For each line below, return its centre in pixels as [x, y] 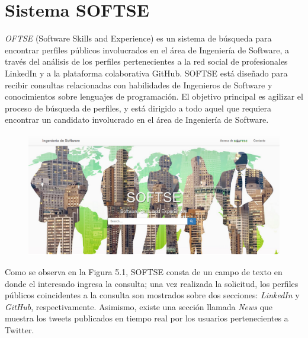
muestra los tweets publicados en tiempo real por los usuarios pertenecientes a [147, 318]
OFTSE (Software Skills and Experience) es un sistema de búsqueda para [138, 38]
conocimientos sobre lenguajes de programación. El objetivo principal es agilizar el [154, 96]
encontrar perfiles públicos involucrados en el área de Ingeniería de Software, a [147, 50]
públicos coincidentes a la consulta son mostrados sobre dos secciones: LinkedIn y [152, 295]
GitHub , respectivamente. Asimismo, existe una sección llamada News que [139, 306]
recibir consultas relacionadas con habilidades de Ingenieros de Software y [139, 84]
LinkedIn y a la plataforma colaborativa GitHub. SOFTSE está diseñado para [146, 73]
